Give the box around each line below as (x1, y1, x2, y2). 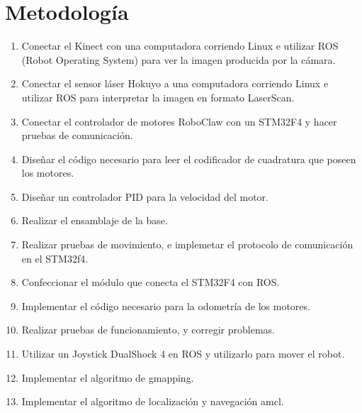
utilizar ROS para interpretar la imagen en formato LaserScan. (21, 89, 295, 104)
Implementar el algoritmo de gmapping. (21, 370, 194, 385)
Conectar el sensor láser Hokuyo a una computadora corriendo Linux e (21, 76, 329, 91)
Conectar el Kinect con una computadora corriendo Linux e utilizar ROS (21, 38, 339, 53)
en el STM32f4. (21, 250, 89, 265)
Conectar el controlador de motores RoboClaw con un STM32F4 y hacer (21, 114, 337, 128)
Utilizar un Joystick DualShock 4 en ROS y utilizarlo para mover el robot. (21, 346, 345, 361)
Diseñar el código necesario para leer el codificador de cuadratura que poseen (21, 151, 356, 166)
